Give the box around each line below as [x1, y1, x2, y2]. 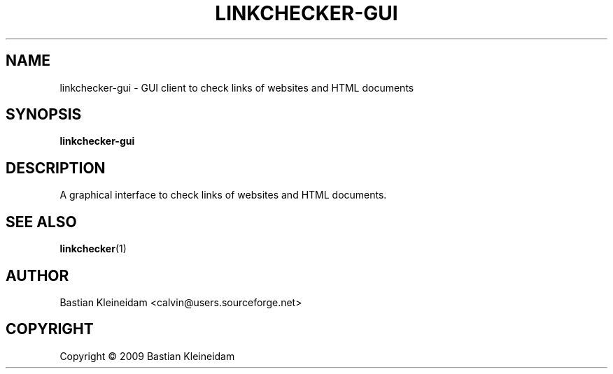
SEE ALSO [6, 213, 77, 231]
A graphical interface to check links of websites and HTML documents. [59, 189, 387, 201]
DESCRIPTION [6, 159, 106, 177]
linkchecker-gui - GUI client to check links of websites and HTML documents [59, 81, 414, 94]
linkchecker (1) [59, 243, 127, 255]
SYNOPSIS [6, 106, 82, 124]
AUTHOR [6, 266, 69, 285]
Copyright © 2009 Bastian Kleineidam [59, 350, 235, 362]
